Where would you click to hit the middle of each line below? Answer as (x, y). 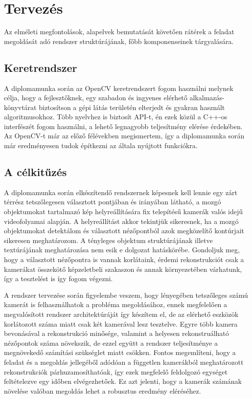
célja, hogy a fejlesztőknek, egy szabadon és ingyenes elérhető (96, 98)
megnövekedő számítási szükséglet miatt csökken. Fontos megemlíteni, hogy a (120, 352)
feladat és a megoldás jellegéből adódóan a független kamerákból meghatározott (124, 362)
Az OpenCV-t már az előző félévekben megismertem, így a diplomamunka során (124, 136)
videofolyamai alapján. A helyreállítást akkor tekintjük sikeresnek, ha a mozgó (121, 221)
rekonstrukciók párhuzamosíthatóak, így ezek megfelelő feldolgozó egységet (116, 371)
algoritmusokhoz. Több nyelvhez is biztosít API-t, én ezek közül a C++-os (116, 117)
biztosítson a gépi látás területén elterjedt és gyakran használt (132, 107)
